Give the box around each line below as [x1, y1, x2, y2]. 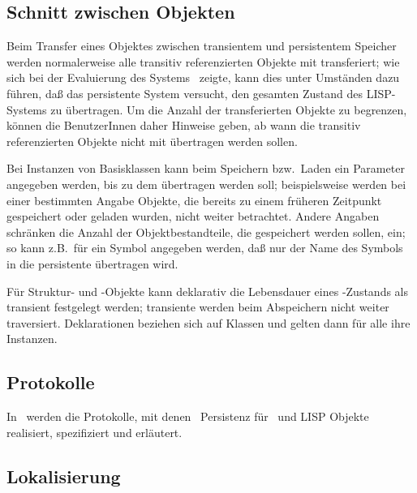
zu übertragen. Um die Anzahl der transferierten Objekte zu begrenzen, [50, 101, 407, 118]
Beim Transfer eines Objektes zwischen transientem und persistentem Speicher [6, 37, 397, 54]
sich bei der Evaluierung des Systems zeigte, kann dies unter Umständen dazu [6, 69, 400, 86]
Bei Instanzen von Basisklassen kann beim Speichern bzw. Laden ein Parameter [6, 160, 405, 177]
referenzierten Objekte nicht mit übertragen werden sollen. [6, 132, 298, 149]
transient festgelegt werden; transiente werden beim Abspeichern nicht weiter [6, 298, 389, 315]
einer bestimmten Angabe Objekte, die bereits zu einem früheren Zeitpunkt [6, 191, 382, 208]
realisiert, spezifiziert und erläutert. [6, 423, 183, 440]
